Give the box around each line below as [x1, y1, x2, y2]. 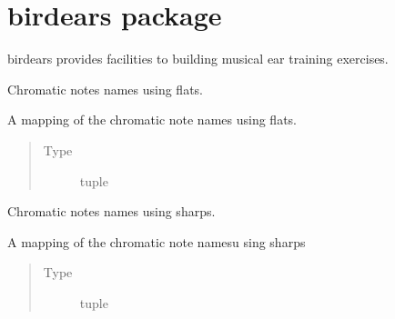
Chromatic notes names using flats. [7, 79, 203, 98]
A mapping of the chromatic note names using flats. [7, 110, 297, 129]
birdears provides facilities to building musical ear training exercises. [7, 49, 389, 68]
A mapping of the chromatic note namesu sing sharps [7, 232, 306, 251]
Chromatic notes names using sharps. [7, 202, 216, 221]
